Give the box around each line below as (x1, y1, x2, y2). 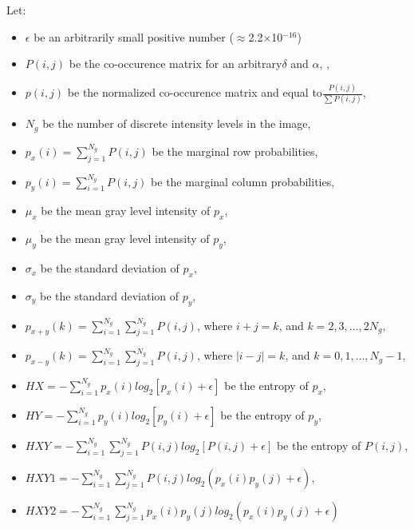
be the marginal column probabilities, (151, 173, 335, 189)
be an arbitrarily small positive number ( (34, 28, 234, 45)
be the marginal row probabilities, (152, 142, 318, 159)
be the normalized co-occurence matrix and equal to (67, 84, 322, 101)
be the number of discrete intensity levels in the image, (42, 115, 311, 132)
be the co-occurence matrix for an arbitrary (69, 55, 282, 72)
